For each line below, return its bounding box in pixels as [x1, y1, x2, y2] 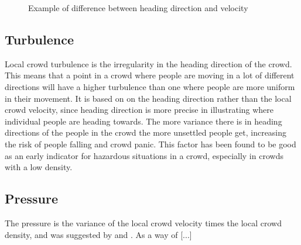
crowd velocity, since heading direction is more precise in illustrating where [5, 103, 274, 116]
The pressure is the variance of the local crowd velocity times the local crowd [5, 216, 282, 229]
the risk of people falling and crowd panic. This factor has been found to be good [5, 137, 296, 150]
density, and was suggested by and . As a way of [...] [5, 228, 192, 240]
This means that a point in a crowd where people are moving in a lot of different [5, 69, 295, 81]
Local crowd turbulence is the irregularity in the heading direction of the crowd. [5, 57, 292, 70]
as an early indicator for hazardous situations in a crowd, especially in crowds [5, 149, 283, 161]
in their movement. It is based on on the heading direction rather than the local [5, 92, 292, 104]
